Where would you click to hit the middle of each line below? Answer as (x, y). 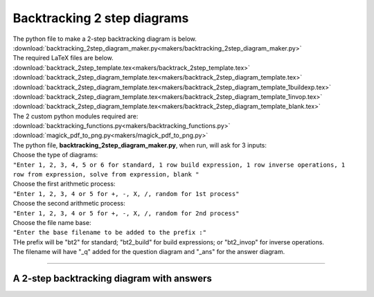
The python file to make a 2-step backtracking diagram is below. (105, 39)
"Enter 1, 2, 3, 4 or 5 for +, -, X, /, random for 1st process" (126, 193)
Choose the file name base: (52, 222)
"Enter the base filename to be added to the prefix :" (110, 233)
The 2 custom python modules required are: (75, 116)
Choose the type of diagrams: (55, 155)
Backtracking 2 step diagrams (101, 18)
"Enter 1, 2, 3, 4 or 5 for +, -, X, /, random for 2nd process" (126, 213)
